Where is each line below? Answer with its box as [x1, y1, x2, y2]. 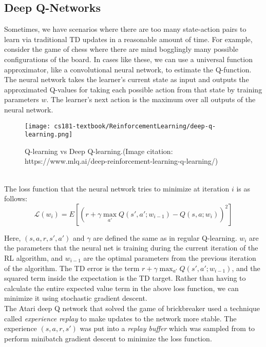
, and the [232, 262, 260, 273]
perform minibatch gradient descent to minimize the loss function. [4, 333, 212, 343]
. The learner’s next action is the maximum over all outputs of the [46, 94, 256, 105]
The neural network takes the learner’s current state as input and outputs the [4, 74, 249, 85]
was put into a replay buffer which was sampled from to [80, 323, 255, 334]
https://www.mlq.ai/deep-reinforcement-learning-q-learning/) [25, 156, 218, 166]
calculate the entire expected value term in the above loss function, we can [4, 282, 239, 293]
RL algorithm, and [4, 253, 63, 263]
